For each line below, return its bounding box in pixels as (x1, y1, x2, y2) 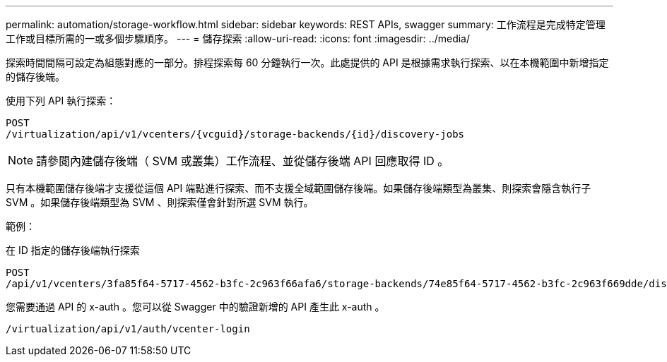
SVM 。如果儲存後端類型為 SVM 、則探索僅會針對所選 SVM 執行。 (6, 196, 314, 208)
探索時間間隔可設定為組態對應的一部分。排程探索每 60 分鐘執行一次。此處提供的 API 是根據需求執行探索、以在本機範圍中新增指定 (6, 56, 609, 68)
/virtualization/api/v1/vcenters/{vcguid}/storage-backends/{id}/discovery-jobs (6, 128, 465, 140)
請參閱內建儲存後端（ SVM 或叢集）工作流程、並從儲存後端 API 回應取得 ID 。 (36, 154, 449, 168)
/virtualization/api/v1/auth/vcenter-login (6, 323, 250, 334)
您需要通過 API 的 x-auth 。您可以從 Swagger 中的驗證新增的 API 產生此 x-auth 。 (6, 301, 385, 313)
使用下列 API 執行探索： (6, 95, 117, 107)
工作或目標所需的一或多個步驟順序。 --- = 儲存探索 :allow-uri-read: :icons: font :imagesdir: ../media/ (6, 32, 471, 44)
